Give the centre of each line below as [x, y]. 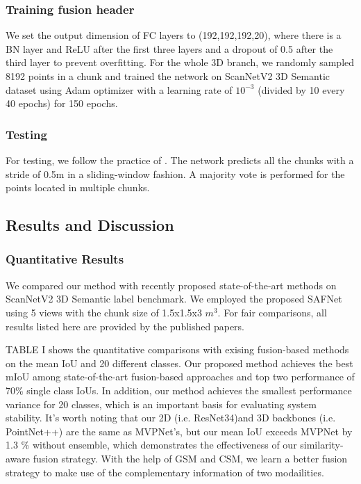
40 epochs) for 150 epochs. [62, 103]
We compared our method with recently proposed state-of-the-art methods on [171, 285]
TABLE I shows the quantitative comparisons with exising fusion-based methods [177, 349]
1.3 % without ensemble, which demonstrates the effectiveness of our [151, 445]
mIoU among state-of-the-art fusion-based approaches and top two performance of [180, 377]
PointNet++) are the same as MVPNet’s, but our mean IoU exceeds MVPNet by [179, 431]
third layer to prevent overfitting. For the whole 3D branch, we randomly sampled [180, 62]
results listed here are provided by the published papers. [125, 326]
